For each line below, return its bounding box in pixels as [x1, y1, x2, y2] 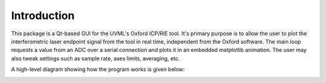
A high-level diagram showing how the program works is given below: [11, 66, 185, 73]
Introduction [11, 9, 75, 22]
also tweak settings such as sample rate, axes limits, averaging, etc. [11, 54, 181, 62]
